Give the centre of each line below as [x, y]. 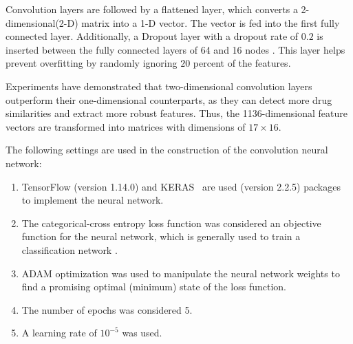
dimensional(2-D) [42, 22]
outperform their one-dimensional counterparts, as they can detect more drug [169, 99]
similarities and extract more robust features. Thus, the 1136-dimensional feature [176, 113]
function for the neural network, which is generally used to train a [161, 236]
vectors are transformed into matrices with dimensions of [126, 126]
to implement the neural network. [93, 200]
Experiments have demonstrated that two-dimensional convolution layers [159, 86]
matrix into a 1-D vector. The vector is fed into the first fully [211, 22]
